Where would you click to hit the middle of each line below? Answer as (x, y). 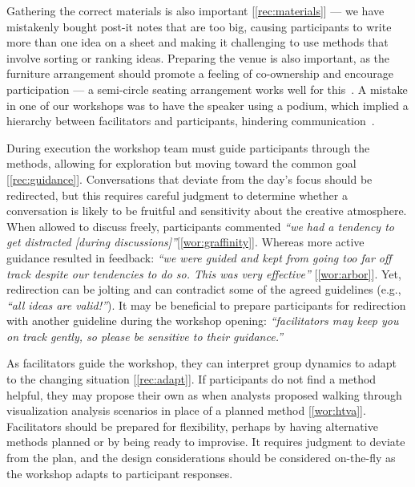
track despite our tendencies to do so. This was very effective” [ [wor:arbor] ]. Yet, (204, 273)
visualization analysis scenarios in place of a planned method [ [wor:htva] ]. (186, 410)
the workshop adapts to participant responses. (120, 473)
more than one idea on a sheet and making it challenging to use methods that (197, 42)
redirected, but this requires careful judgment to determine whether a (177, 195)
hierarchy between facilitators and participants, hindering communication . (191, 121)
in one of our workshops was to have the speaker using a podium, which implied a (207, 105)
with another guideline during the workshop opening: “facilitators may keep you (203, 321)
